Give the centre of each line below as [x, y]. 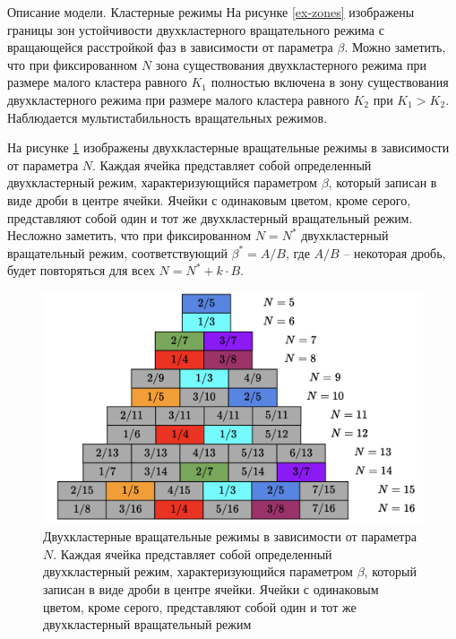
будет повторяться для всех [81, 270]
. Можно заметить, [395, 47]
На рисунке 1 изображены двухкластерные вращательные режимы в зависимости [228, 147]
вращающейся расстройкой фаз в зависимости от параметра [170, 47]
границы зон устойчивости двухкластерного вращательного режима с [196, 29]
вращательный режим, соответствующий [117, 252]
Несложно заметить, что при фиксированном [129, 235]
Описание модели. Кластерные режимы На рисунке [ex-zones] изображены [211, 12]
